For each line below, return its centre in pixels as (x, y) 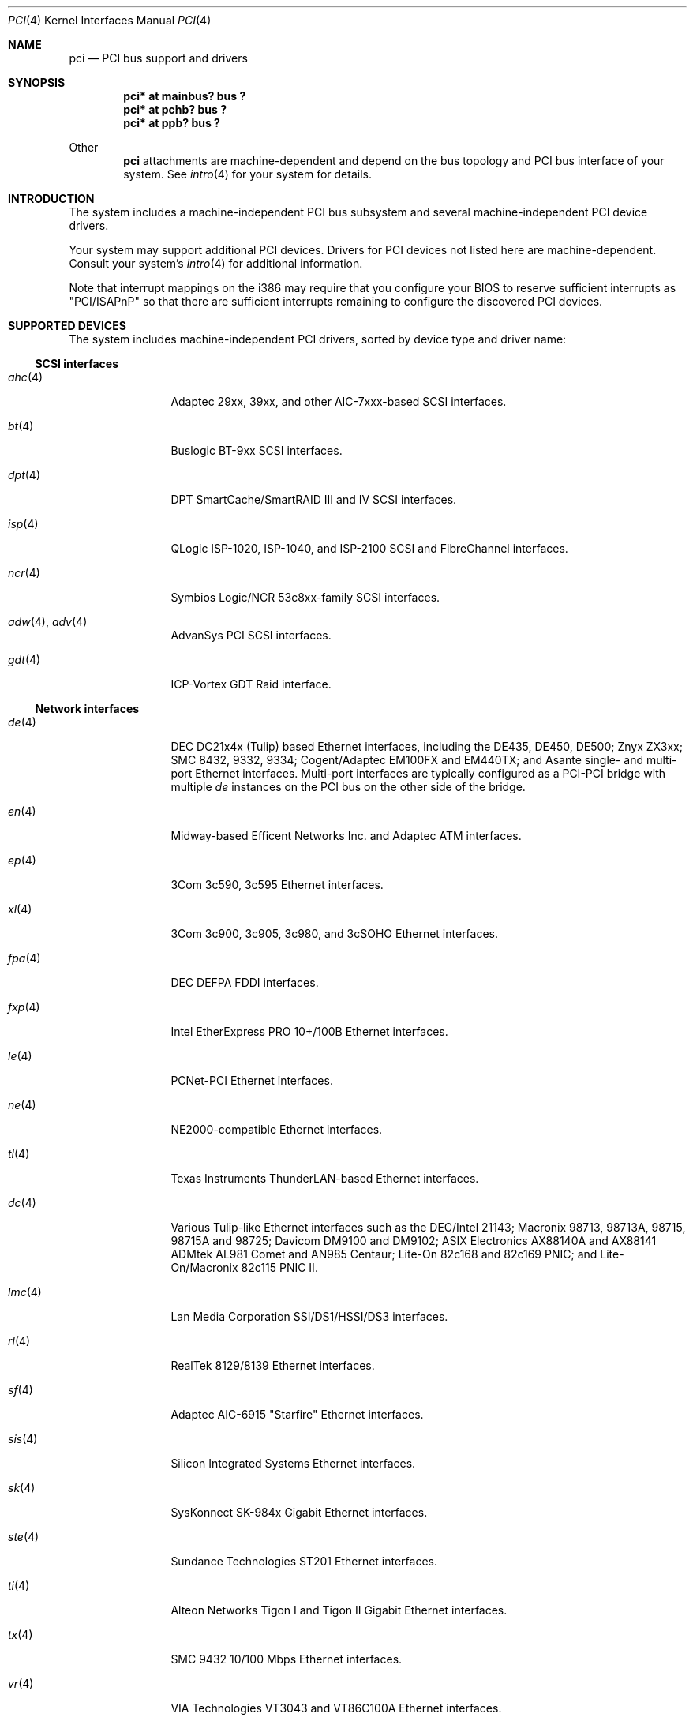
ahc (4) (26, 377)
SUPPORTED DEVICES (67, 326)
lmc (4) (25, 1292)
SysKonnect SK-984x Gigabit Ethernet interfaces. (299, 1512)
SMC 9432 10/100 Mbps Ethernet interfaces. (287, 1659)
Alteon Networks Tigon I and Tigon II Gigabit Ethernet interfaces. (339, 1610)
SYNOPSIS (37, 82)
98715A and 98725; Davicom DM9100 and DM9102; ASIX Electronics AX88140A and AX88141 (414, 1241)
